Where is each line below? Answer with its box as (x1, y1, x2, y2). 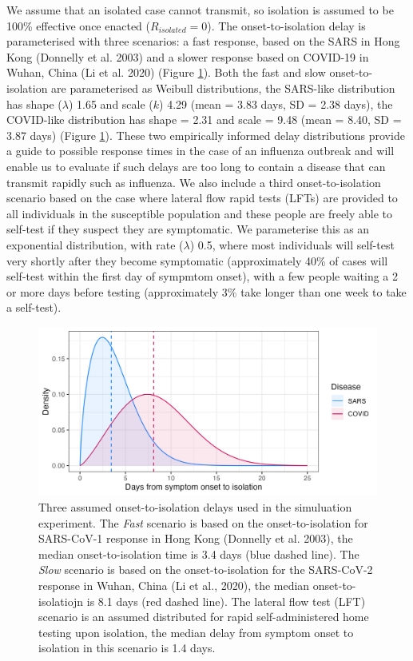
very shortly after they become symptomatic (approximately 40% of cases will (6, 252, 388, 269)
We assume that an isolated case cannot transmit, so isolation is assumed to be (6, 2, 394, 18)
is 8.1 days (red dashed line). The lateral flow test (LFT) (86, 592, 366, 609)
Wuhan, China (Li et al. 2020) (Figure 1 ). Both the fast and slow (6, 64, 326, 81)
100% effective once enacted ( (6, 17, 150, 34)
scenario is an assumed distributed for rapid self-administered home (38, 608, 369, 625)
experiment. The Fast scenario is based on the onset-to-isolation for (38, 514, 368, 531)
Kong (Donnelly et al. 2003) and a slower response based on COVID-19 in (6, 48, 369, 65)
